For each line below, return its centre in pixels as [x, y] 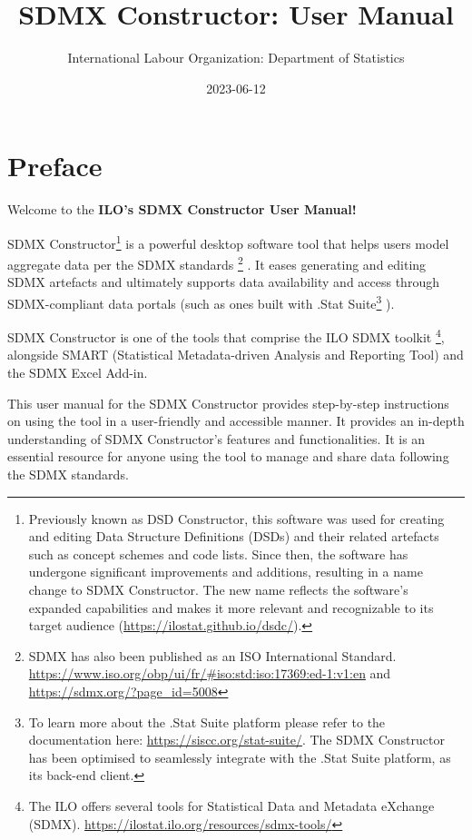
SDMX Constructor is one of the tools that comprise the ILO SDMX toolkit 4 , [226, 336]
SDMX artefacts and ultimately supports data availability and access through [223, 282]
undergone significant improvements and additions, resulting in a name [226, 572]
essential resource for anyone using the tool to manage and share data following [228, 456]
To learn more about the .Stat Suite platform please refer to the [207, 721]
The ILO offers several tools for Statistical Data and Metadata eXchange [231, 805]
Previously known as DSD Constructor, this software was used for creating [236, 518]
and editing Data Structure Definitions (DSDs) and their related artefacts [234, 536]
